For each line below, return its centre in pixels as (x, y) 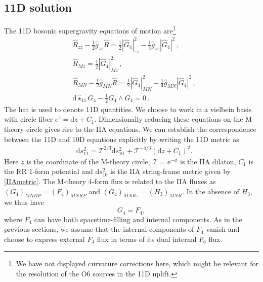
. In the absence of (211, 191)
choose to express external (45, 239)
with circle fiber (29, 119)
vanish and (223, 229)
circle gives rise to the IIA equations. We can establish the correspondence (141, 129)
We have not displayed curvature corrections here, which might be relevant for (137, 263)
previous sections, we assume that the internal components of (99, 229)
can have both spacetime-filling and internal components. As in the (138, 219)
